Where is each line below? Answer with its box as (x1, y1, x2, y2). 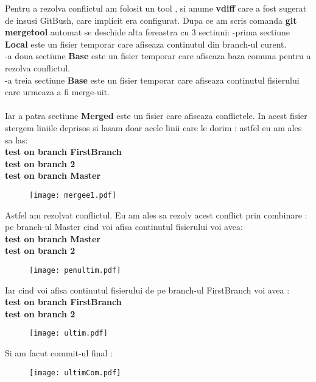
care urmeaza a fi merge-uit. (5, 85, 110, 98)
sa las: (5, 133, 28, 146)
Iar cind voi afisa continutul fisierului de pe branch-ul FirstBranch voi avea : (5, 283, 290, 296)
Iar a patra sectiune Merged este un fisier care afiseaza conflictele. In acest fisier (5, 109, 307, 122)
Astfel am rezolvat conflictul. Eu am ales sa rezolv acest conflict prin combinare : (5, 208, 307, 221)
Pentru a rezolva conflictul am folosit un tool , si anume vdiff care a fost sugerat (5, 2, 307, 14)
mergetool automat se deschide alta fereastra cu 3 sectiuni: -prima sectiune (5, 26, 290, 38)
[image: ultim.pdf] (29, 329, 108, 338)
